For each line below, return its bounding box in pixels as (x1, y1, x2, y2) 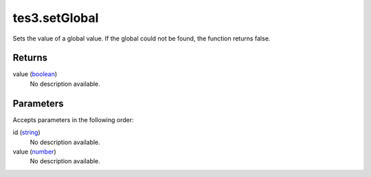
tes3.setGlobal (12, 10, 99, 25)
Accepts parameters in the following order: (12, 115, 134, 123)
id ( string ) (12, 128, 41, 137)
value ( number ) (12, 147, 56, 156)
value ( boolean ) (12, 70, 58, 78)
